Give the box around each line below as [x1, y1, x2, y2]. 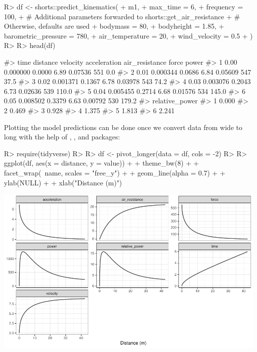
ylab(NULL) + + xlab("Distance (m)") [4, 177, 122, 187]
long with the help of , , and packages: [4, 132, 120, 142]
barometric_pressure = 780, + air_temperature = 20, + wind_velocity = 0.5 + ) [4, 30, 253, 41]
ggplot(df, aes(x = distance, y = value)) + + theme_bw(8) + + [4, 158, 199, 168]
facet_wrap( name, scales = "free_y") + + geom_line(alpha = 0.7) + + [4, 167, 225, 177]
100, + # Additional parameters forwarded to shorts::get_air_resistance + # [4, 11, 240, 21]
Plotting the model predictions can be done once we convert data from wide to [4, 122, 243, 132]
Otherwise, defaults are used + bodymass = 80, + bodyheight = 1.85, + [4, 21, 224, 31]
